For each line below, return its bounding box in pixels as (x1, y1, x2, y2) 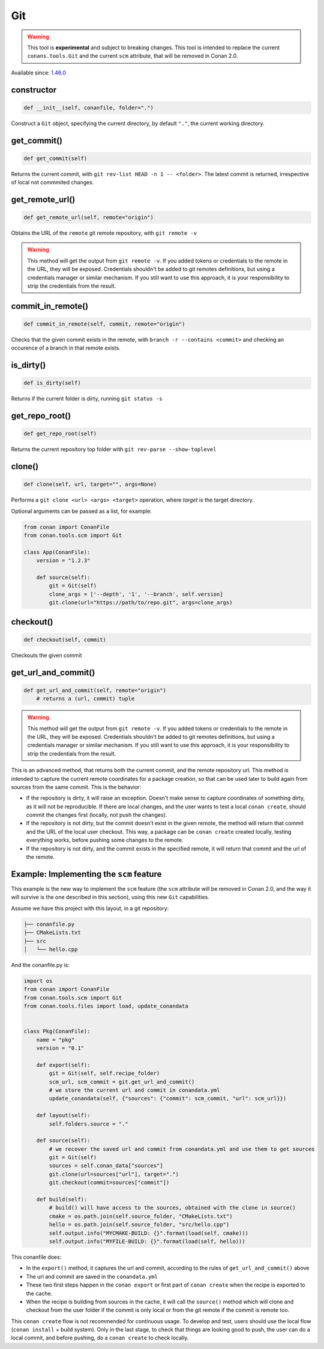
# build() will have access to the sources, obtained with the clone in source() (49, 1204, 296, 1211)
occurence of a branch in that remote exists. (11, 344, 121, 351)
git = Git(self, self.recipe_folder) (49, 1070, 160, 1077)
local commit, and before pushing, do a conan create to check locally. (11, 1334, 189, 1342)
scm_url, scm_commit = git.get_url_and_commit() (49, 1078, 195, 1085)
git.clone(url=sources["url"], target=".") (49, 1171, 179, 1177)
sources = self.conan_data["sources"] (49, 1162, 163, 1169)
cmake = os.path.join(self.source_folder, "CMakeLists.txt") (49, 1213, 233, 1219)
